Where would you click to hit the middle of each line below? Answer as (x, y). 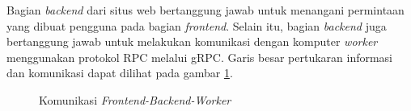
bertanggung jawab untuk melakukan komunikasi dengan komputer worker (192, 41)
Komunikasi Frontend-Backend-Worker (135, 99)
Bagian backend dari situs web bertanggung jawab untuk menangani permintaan (205, 10)
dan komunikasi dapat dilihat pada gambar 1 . (120, 73)
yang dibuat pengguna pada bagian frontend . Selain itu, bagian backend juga (197, 25)
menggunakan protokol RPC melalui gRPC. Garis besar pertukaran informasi (200, 57)
